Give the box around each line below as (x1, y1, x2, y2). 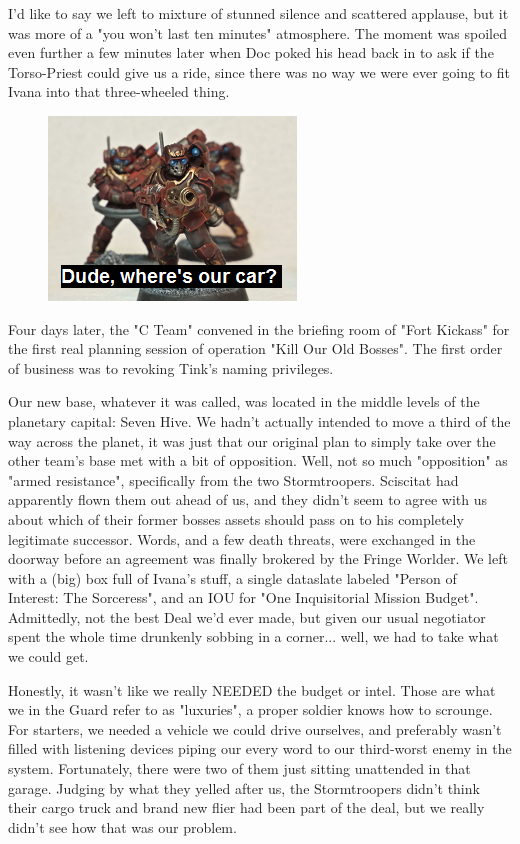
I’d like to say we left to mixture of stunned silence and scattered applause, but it (8, 3, 509, 23)
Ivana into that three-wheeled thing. (8, 81, 230, 102)
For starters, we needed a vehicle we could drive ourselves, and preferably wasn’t (8, 718, 502, 739)
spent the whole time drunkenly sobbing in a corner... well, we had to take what (8, 626, 499, 647)
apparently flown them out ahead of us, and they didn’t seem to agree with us (8, 489, 488, 510)
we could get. (8, 646, 89, 667)
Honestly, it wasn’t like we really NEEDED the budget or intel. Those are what (8, 679, 496, 700)
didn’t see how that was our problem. (8, 816, 237, 837)
